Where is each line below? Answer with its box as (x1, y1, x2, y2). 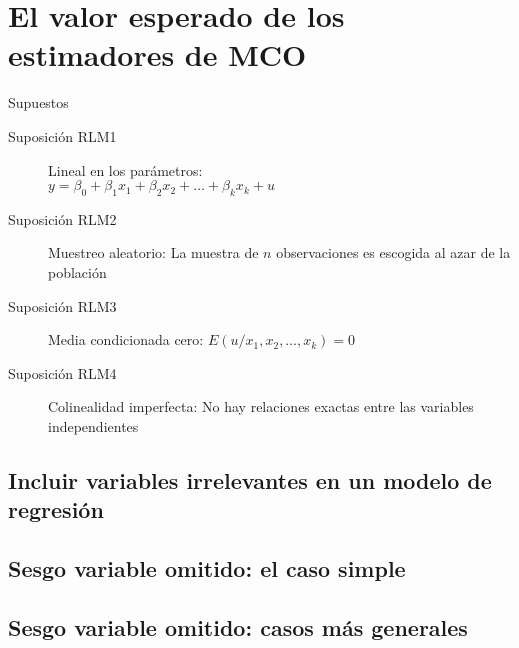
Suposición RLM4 (8, 362, 117, 383)
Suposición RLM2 (8, 208, 117, 229)
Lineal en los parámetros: (48, 159, 203, 180)
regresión (8, 494, 104, 525)
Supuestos (8, 92, 69, 113)
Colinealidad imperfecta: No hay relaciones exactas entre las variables (48, 396, 474, 417)
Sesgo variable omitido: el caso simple (8, 553, 406, 584)
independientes (48, 416, 139, 437)
